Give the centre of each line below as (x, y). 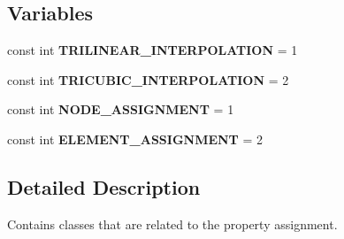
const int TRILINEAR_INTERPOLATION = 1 (153, 50)
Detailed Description (104, 186)
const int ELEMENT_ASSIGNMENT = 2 (135, 139)
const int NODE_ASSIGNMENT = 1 (121, 109)
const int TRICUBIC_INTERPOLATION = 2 (148, 79)
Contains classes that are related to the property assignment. (172, 224)
